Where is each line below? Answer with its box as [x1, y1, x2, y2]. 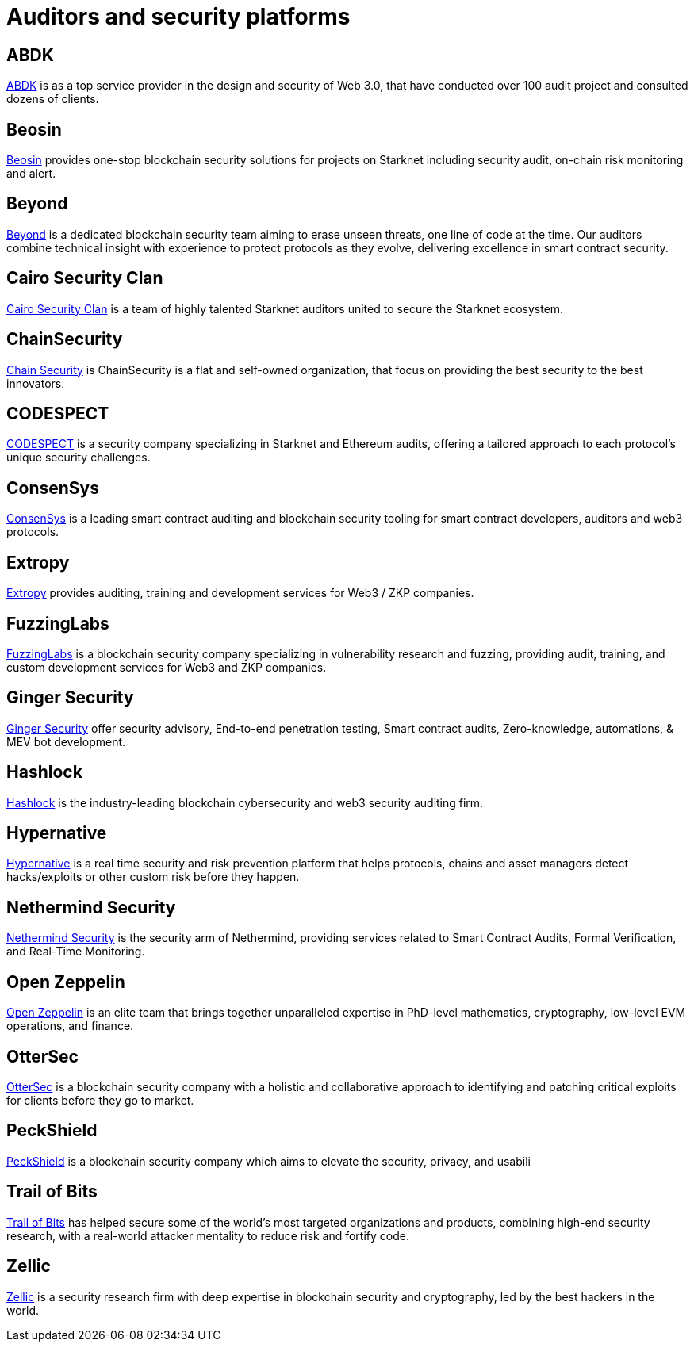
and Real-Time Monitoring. [6, 944, 145, 959]
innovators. [6, 376, 65, 390]
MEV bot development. [6, 734, 126, 749]
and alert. [6, 167, 56, 181]
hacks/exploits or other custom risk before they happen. [6, 870, 300, 884]
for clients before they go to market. [6, 1093, 194, 1107]
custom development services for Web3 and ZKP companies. [6, 660, 327, 674]
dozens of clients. [6, 92, 99, 106]
